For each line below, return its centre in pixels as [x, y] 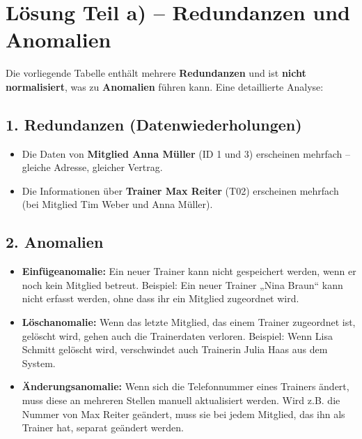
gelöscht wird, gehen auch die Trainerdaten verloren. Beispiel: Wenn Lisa [177, 335]
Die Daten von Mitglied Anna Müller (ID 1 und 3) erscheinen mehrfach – [186, 153]
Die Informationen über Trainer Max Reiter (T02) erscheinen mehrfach [180, 190]
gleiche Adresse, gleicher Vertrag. [92, 167]
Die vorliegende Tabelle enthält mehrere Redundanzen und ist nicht [156, 73]
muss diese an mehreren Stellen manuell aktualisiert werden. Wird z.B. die [181, 400]
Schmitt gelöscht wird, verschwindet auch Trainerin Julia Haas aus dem [175, 349]
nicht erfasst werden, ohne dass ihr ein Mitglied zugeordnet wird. [160, 298]
